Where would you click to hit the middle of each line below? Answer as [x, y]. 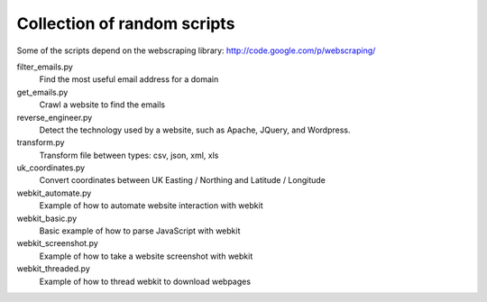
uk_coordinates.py [51, 168]
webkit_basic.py [46, 218]
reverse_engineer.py [55, 117]
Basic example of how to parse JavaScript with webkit [140, 231]
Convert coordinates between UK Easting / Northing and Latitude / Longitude [183, 180]
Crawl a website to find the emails [102, 105]
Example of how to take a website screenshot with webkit [146, 256]
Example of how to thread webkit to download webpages [145, 281]
